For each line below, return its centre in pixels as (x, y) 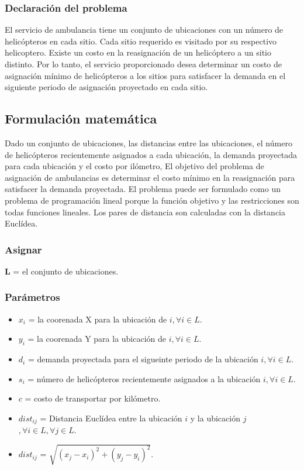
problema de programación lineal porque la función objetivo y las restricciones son (152, 200)
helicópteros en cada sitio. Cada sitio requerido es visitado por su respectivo (141, 41)
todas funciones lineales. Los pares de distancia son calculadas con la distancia (145, 212)
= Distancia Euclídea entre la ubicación (111, 418)
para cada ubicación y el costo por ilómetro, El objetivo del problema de (134, 166)
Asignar (23, 249)
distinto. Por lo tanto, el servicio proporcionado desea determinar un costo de (144, 64)
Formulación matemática (81, 119)
